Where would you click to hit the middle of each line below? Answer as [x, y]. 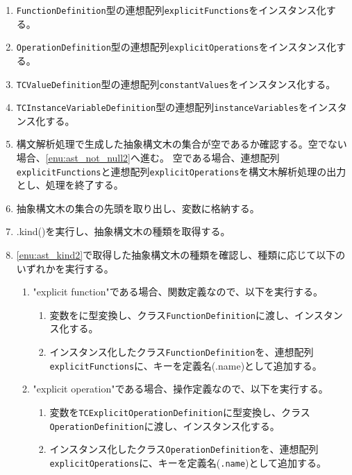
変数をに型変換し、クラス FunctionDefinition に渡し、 [172, 314]
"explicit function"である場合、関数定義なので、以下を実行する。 [178, 292]
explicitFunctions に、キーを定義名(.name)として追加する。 [186, 365]
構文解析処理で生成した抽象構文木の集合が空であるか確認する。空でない [182, 144]
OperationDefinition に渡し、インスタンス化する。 [165, 425]
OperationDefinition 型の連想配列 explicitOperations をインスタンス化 [176, 47]
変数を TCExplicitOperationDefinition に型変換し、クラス [180, 412]
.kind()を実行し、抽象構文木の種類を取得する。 [123, 231]
